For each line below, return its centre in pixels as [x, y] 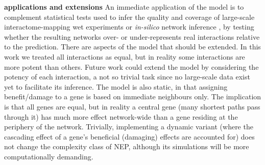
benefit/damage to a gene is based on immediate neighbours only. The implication [133, 97]
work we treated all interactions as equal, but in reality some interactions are [125, 56]
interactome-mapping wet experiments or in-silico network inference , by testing [129, 27]
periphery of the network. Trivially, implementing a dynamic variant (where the [129, 127]
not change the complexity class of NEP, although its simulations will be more [127, 146]
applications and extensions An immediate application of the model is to [124, 7]
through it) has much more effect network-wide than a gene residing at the [121, 116]
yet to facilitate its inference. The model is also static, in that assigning [116, 86]
